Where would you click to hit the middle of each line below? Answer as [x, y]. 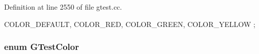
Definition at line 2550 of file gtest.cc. [63, 7]
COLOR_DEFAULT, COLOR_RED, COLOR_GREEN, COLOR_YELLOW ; [130, 24]
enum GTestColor [42, 47]
